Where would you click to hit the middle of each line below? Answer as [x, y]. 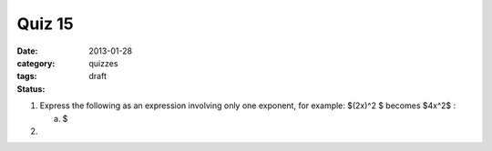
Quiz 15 [45, 24]
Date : [27, 51]
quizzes [103, 63]
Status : [31, 89]
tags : [27, 76]
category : [36, 63]
